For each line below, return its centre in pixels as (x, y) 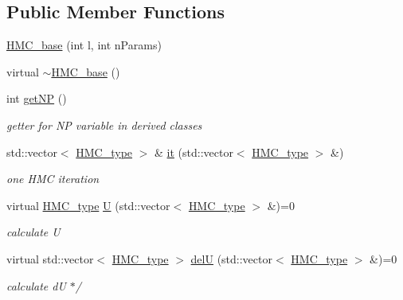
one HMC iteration (53, 179)
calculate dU (36, 285)
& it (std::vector (194, 152)
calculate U (33, 232)
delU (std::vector (231, 258)
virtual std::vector (50, 258)
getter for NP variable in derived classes (104, 125)
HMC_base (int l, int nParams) (84, 45)
